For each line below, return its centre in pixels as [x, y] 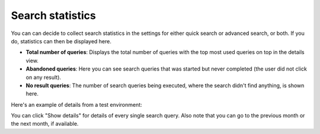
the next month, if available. [45, 124]
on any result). [44, 77]
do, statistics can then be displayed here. [61, 41]
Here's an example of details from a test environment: [76, 104]
